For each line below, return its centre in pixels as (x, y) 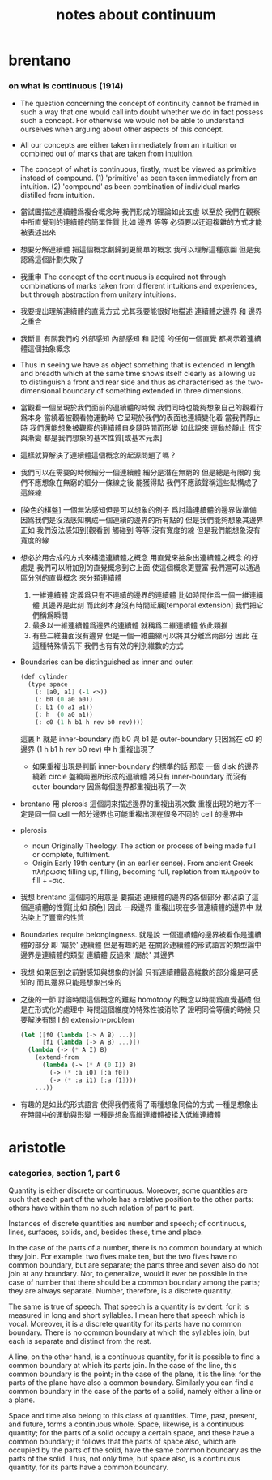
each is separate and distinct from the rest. (80, 1341)
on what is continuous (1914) (66, 86)
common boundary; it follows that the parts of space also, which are (122, 1442)
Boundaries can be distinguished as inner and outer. (107, 662)
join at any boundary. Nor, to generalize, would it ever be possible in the (128, 1274)
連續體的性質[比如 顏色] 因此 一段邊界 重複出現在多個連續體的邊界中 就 (145, 907)
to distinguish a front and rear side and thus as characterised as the (133, 382)
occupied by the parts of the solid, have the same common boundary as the (135, 1450)
